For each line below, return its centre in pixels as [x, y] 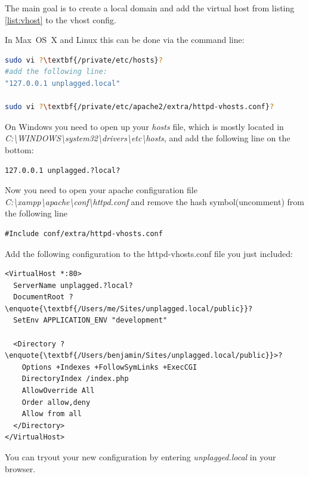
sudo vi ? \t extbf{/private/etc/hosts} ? [84, 60]
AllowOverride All [58, 391]
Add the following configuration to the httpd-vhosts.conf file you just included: [149, 253]
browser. [20, 468]
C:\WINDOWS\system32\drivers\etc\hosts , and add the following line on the [148, 138]
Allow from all [52, 414]
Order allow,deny [56, 402]
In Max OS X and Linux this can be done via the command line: [125, 40]
